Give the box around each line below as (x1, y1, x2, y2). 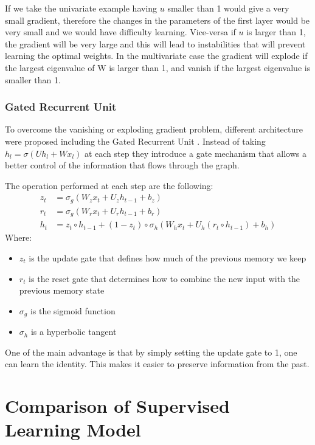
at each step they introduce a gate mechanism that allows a (84, 147, 306, 159)
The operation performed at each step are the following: (5, 179, 213, 191)
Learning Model (5, 417, 141, 442)
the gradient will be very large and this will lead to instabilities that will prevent (5, 37, 306, 50)
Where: (5, 231, 32, 244)
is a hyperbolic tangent (30, 325, 117, 338)
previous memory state (19, 284, 105, 297)
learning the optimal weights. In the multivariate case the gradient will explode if (5, 49, 308, 62)
